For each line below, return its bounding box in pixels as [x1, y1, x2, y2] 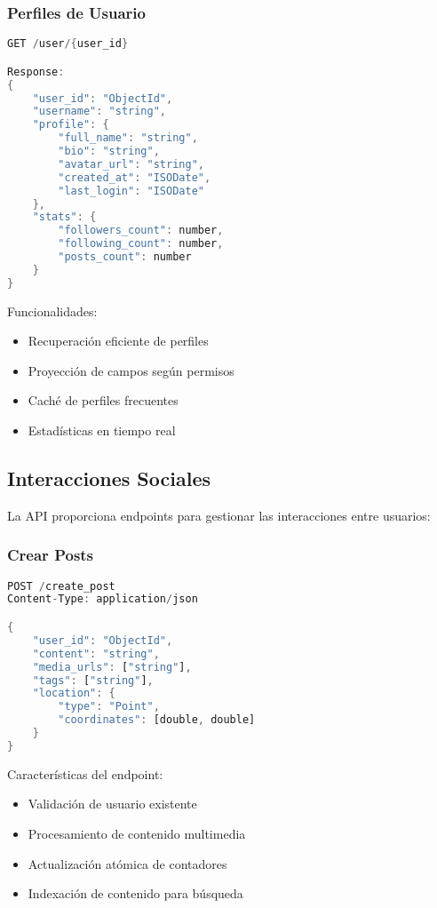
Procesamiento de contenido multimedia [28, 824, 246, 842]
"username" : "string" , [32, 105, 167, 118]
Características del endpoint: [7, 764, 163, 783]
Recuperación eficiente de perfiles [28, 331, 209, 350]
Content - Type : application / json [7, 593, 198, 606]
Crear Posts [7, 544, 94, 566]
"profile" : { [32, 118, 109, 131]
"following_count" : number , [58, 237, 224, 251]
